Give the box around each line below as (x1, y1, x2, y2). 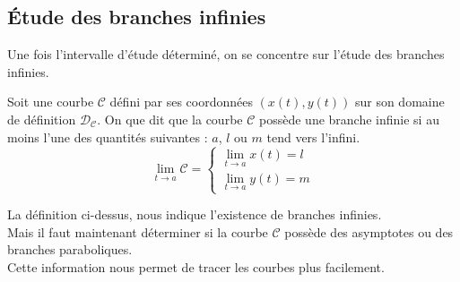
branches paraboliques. (7, 240, 133, 259)
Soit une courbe (7, 92, 94, 111)
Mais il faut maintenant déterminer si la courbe (7, 222, 268, 241)
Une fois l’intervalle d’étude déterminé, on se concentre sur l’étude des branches (7, 45, 445, 64)
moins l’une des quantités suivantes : (7, 127, 208, 146)
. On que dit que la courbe (97, 109, 243, 128)
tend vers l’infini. (266, 127, 360, 146)
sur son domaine (354, 92, 445, 111)
